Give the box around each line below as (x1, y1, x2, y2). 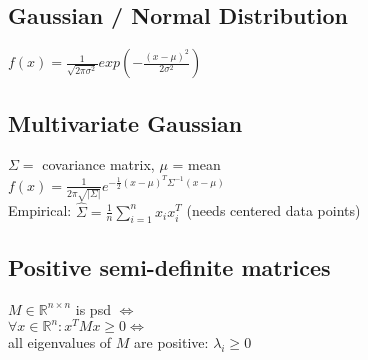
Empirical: (8, 200, 72, 221)
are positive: (134, 332, 209, 353)
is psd (75, 298, 111, 319)
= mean (172, 154, 221, 175)
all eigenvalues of (8, 332, 112, 353)
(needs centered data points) (186, 200, 361, 221)
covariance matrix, (42, 154, 155, 175)
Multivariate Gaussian (8, 107, 243, 138)
